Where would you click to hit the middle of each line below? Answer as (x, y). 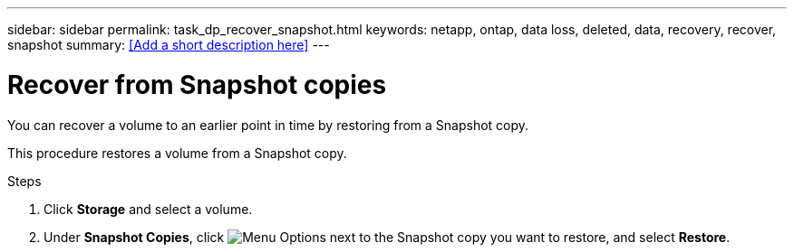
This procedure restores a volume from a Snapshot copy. (177, 153)
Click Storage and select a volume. (148, 209)
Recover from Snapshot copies (197, 84)
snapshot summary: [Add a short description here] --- (169, 45)
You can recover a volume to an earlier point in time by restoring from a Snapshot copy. (268, 125)
